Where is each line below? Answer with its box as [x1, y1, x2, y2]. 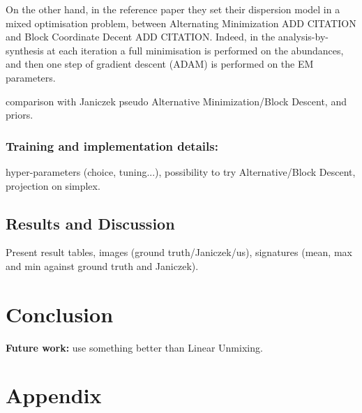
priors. [6, 107, 33, 122]
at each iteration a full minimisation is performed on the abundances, [47, 43, 344, 57]
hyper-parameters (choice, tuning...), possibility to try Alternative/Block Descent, [6, 164, 356, 179]
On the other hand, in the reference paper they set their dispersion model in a [6, 2, 340, 16]
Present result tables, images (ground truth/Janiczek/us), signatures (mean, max [6, 245, 352, 260]
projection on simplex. [6, 178, 100, 193]
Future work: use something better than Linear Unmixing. [6, 340, 263, 354]
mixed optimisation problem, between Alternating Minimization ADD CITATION [6, 15, 356, 30]
